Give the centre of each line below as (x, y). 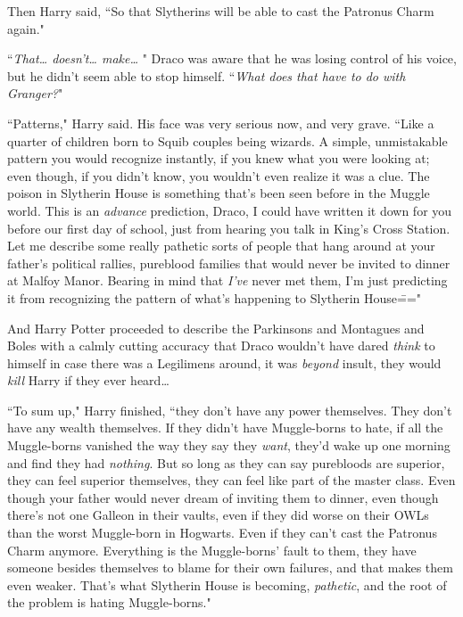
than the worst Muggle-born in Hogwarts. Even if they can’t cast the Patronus (222, 533)
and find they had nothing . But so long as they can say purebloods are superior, (226, 462)
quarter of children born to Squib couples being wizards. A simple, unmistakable (227, 140)
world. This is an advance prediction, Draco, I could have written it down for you (230, 210)
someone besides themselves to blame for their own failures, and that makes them (230, 568)
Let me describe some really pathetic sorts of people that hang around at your (221, 246)
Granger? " (35, 93)
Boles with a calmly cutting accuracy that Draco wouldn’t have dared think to (221, 346)
